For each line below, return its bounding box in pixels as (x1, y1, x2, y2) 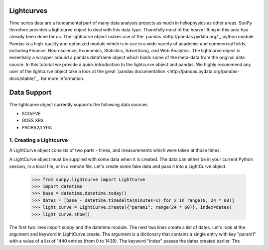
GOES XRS (21, 117, 44, 124)
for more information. (40, 75, 85, 82)
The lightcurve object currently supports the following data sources (9, 101, 148, 107)
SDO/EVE (21, 110, 41, 116)
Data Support (9, 88, 52, 97)
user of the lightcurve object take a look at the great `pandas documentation (9, 69, 166, 75)
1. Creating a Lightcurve (9, 137, 68, 144)
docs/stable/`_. (9, 75, 40, 82)
